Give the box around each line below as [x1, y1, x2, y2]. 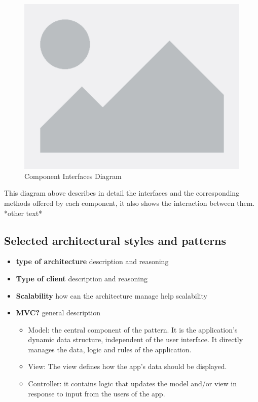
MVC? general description [16, 307, 100, 318]
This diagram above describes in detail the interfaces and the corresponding [4, 188, 240, 198]
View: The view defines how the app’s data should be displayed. [28, 361, 227, 372]
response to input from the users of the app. [28, 388, 165, 398]
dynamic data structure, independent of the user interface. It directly [28, 334, 243, 345]
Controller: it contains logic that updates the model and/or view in [28, 378, 237, 389]
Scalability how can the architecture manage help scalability [16, 290, 207, 301]
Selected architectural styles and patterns [4, 232, 227, 248]
